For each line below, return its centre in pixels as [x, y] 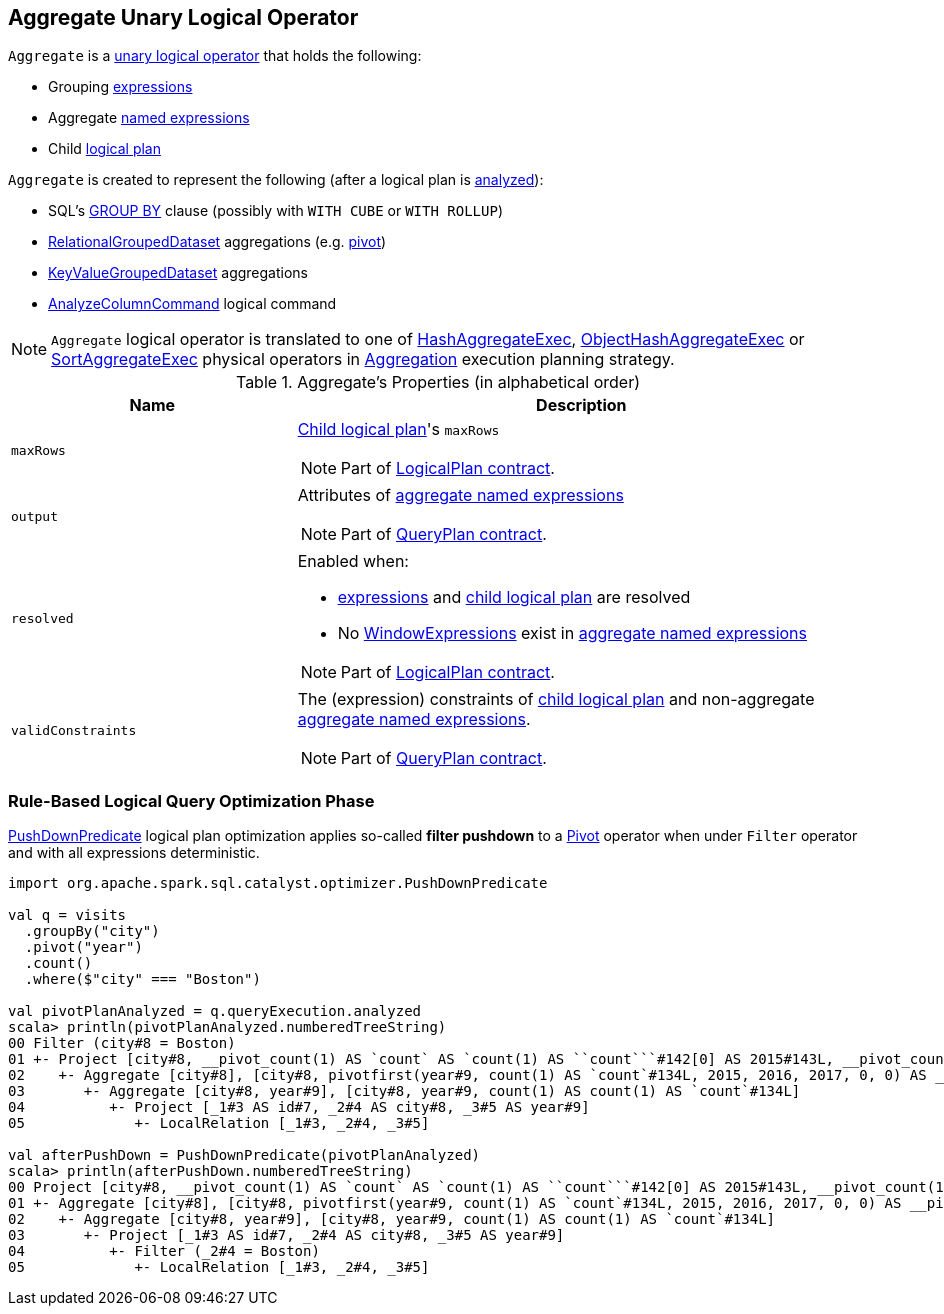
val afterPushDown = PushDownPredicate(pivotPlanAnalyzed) [244, 1155]
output [34, 516]
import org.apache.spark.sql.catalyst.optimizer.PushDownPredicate [278, 883]
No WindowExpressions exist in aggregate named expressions [572, 633]
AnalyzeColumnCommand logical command [192, 304]
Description [581, 405]
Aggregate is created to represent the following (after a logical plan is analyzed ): [276, 180]
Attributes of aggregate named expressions [460, 495]
